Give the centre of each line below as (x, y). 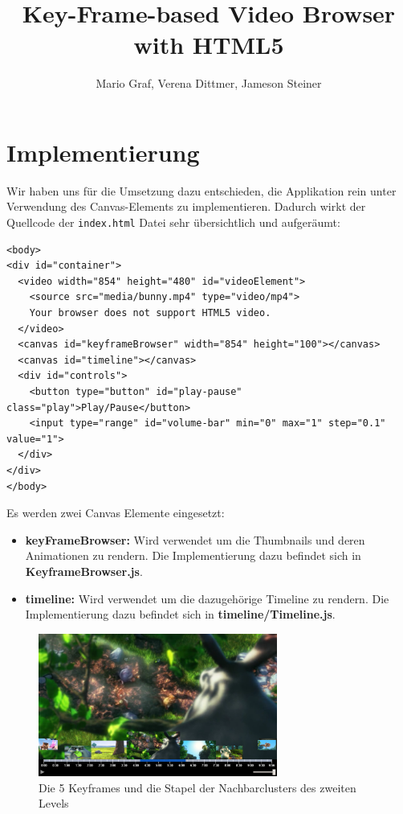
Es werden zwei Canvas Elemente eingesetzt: (116, 513)
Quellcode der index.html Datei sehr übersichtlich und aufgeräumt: (173, 222)
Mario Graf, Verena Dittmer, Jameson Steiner (209, 83)
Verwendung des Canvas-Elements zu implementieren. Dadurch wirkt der (186, 206)
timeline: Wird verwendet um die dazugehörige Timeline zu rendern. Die (207, 598)
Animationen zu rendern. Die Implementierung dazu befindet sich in (193, 555)
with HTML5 (209, 45)
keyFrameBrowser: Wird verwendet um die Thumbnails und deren (195, 539)
